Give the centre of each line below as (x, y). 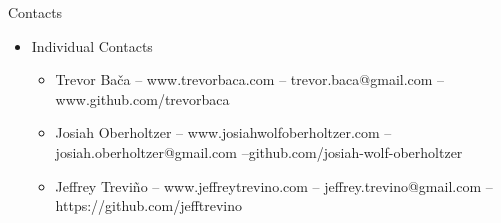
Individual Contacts (92, 45)
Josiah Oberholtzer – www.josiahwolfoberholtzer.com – (223, 132)
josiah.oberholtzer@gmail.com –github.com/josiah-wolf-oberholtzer (259, 151)
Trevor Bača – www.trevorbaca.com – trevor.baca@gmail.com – (250, 79)
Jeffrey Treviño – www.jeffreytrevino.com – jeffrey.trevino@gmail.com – (274, 185)
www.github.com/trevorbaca (142, 98)
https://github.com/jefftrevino (149, 205)
